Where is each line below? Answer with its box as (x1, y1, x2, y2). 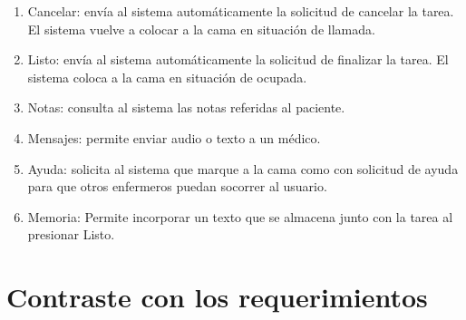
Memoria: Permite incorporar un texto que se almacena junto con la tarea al (27, 207, 453, 226)
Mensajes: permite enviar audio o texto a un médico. (27, 128, 321, 147)
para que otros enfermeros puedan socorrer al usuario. (27, 177, 327, 196)
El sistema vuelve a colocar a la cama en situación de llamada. (27, 19, 375, 38)
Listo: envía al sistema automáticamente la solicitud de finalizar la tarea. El (27, 50, 449, 69)
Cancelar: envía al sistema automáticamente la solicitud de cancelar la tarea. (27, 2, 454, 20)
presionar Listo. (27, 225, 115, 244)
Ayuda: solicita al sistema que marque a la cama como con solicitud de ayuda (27, 159, 459, 178)
